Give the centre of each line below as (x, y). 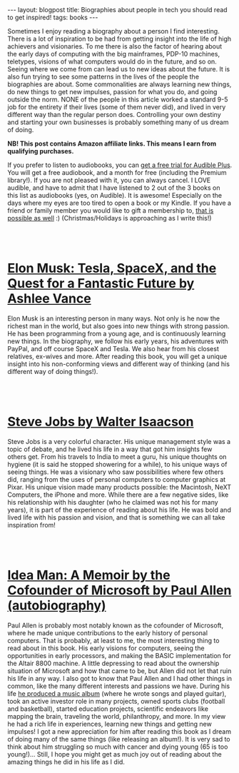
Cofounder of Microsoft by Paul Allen (119, 591)
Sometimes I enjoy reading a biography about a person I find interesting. (113, 31)
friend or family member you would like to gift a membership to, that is (111, 211)
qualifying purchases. (41, 151)
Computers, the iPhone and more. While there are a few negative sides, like (118, 495)
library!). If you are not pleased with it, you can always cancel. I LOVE (109, 180)
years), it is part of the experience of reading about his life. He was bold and (119, 510)
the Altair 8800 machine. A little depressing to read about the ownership (113, 663)
